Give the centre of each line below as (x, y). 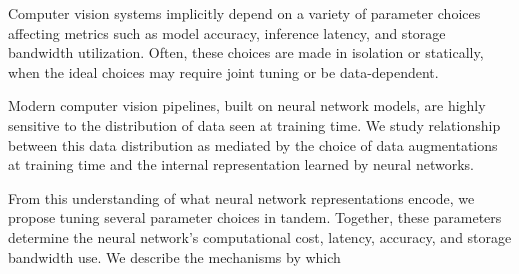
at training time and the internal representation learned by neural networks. (241, 164)
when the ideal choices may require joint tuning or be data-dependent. (223, 71)
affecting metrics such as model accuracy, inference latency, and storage (227, 32)
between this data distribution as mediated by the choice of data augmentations (253, 144)
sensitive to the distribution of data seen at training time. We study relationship (254, 124)
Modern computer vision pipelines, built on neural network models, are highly (247, 105)
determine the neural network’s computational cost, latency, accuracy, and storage (260, 236)
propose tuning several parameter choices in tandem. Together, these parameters (255, 217)
